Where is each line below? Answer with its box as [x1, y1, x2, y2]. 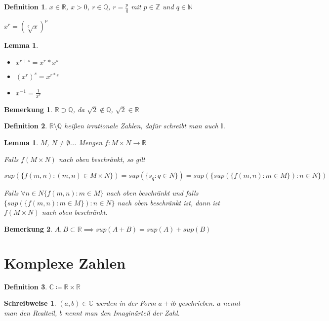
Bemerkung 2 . [4, 223, 53, 234]
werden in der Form [95, 298, 156, 308]
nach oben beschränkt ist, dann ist [117, 197, 220, 207]
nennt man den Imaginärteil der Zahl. [65, 307, 180, 318]
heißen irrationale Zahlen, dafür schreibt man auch [64, 120, 218, 131]
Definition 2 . [4, 120, 47, 131]
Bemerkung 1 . [4, 104, 53, 114]
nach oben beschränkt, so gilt [58, 154, 145, 164]
